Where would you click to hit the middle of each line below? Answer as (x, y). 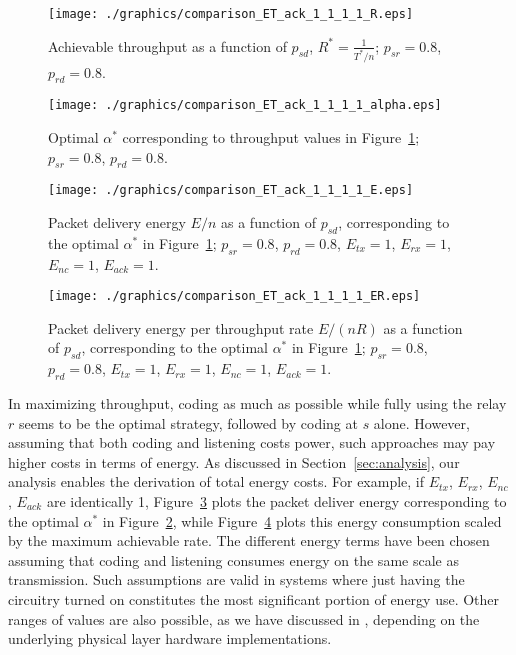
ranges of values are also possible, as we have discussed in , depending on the (244, 618)
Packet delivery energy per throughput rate (181, 327)
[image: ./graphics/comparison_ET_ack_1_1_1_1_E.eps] (231, 190)
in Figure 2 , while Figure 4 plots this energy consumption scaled (302, 520)
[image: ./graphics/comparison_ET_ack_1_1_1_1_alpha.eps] (245, 105)
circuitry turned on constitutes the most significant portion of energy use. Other (254, 599)
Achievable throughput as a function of (167, 45)
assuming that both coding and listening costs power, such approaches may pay (252, 442)
